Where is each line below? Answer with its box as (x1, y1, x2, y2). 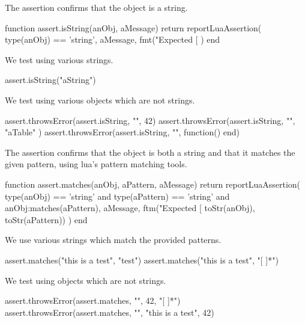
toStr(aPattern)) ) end (5, 213, 88, 226)
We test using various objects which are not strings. (5, 93, 195, 106)
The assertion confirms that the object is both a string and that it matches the (5, 146, 295, 158)
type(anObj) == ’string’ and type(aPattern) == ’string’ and (5, 189, 230, 202)
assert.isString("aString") (5, 73, 96, 86)
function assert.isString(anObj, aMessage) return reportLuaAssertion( (5, 21, 262, 34)
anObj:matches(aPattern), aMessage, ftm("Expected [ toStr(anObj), (5, 201, 255, 214)
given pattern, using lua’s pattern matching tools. (5, 158, 187, 170)
